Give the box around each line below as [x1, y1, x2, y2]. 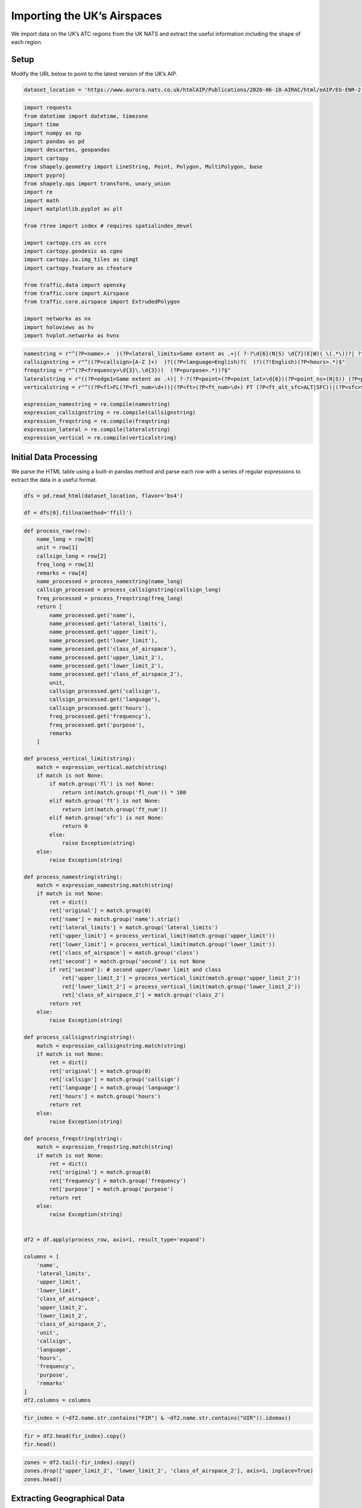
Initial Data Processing [11, 452, 98, 462]
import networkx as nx [24, 315, 91, 322]
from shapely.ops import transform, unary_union [24, 180, 171, 187]
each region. [11, 38, 43, 45]
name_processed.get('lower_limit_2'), [49, 662, 164, 669]
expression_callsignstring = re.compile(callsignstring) [24, 409, 196, 416]
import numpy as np [24, 130, 81, 136]
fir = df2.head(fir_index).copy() [24, 1433, 126, 1440]
